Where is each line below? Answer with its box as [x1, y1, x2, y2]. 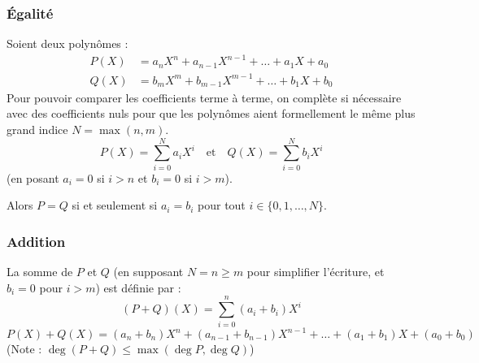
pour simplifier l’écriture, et [246, 263, 385, 280]
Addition [7, 231, 66, 251]
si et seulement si [72, 197, 158, 214]
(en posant [7, 169, 59, 186]
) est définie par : [95, 279, 181, 296]
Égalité [7, 2, 54, 23]
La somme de [7, 263, 73, 280]
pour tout [198, 197, 246, 214]
